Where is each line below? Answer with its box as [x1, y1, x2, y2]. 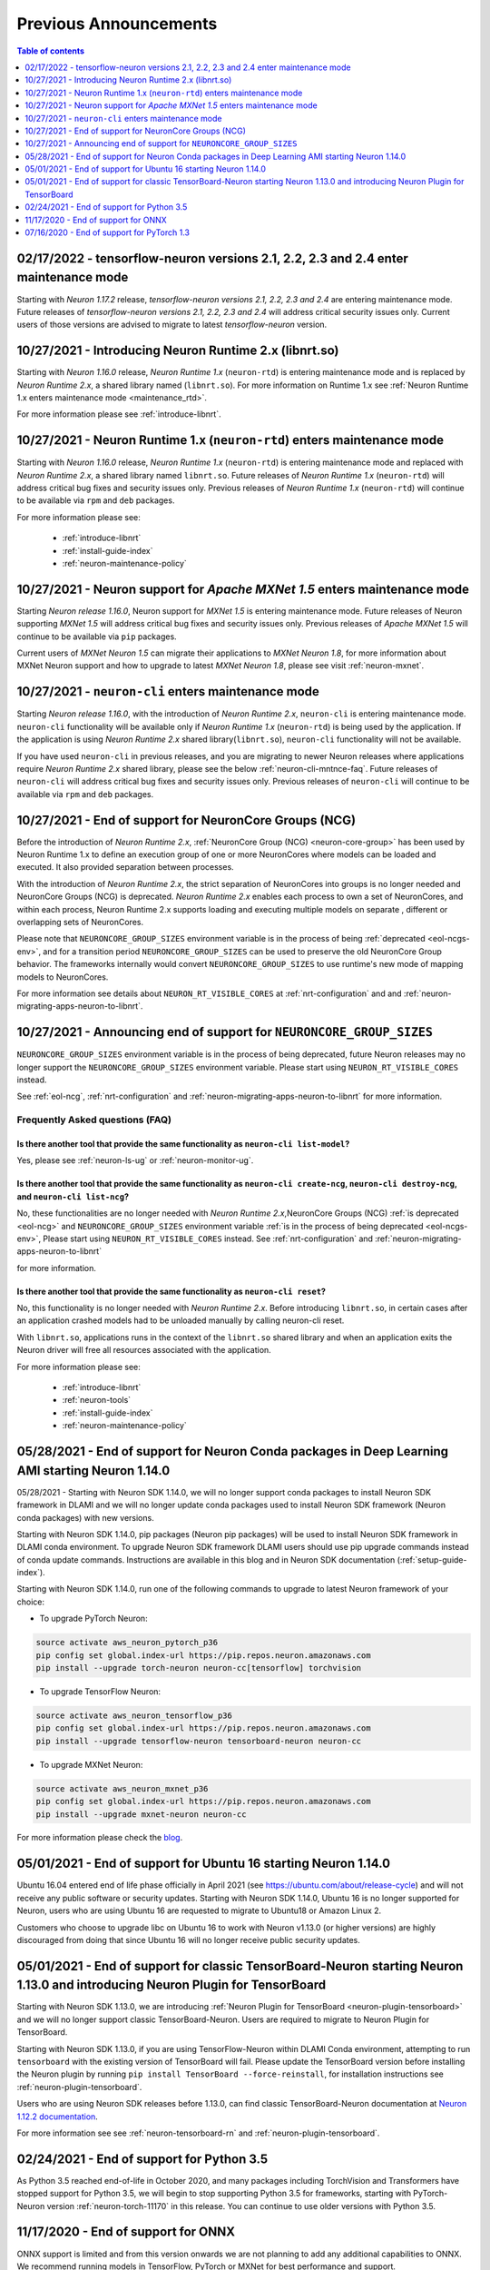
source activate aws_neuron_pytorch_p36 [35, 1637, 218, 1648]
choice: [16, 1596, 45, 1607]
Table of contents [16, 45, 85, 56]
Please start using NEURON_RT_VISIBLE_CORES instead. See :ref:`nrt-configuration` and [42, 1233, 374, 1244]
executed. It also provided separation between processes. [16, 862, 235, 873]
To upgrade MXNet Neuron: [39, 1759, 143, 1770]
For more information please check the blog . [16, 1832, 183, 1843]
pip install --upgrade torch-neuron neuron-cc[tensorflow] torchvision [35, 1663, 362, 1673]
